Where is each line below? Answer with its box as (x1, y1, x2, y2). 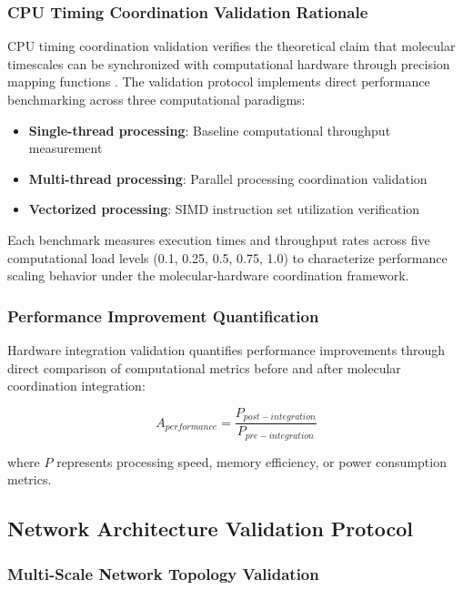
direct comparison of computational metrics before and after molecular (7, 358, 401, 377)
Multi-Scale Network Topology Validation (7, 562, 319, 585)
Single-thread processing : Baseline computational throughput (28, 120, 391, 139)
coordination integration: (7, 376, 146, 395)
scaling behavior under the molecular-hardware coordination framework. (7, 266, 409, 285)
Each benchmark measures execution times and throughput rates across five (7, 229, 430, 249)
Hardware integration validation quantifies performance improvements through (7, 340, 446, 359)
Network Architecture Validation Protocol (7, 514, 414, 543)
